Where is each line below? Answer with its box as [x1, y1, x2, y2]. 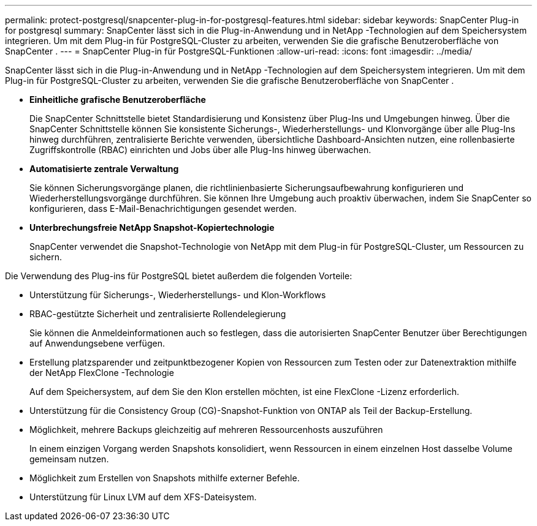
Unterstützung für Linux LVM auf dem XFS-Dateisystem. [29, 492, 257, 502]
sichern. [29, 252, 63, 262]
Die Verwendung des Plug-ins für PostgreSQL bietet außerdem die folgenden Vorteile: [5, 271, 352, 281]
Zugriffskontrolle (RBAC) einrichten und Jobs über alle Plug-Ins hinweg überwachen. [29, 145, 371, 155]
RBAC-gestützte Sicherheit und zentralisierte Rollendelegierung [29, 309, 286, 319]
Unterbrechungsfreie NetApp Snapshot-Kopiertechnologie [29, 222, 275, 233]
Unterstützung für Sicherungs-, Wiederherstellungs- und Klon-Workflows [29, 290, 326, 300]
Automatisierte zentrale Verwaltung [29, 163, 179, 174]
